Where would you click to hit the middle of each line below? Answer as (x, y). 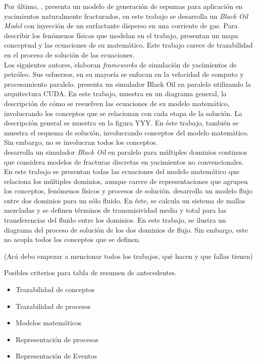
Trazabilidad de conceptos (55, 289)
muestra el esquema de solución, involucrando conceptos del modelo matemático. (127, 132)
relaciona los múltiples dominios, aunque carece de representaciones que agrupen (126, 181)
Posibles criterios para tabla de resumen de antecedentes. (90, 273)
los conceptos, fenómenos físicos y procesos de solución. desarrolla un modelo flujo (128, 191)
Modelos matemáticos (49, 323)
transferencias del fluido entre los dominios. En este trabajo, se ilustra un (115, 220)
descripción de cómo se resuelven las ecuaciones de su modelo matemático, (117, 103)
